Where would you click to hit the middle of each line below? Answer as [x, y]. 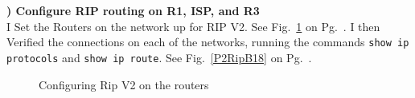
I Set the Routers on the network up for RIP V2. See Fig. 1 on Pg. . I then [193, 26]
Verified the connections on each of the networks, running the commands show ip [208, 42]
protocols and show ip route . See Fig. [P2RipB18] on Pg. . [159, 57]
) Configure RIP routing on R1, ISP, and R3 [133, 10]
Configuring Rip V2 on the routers [124, 84]
